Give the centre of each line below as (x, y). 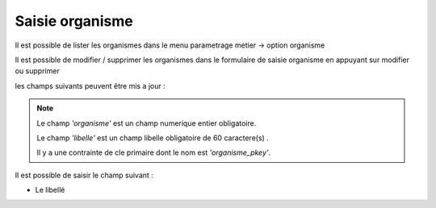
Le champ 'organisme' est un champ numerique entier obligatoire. (147, 123)
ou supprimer (37, 71)
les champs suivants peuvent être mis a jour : (90, 85)
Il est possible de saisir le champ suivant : (84, 175)
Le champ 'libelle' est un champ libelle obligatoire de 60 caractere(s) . (153, 138)
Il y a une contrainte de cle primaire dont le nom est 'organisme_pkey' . (154, 152)
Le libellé (50, 190)
